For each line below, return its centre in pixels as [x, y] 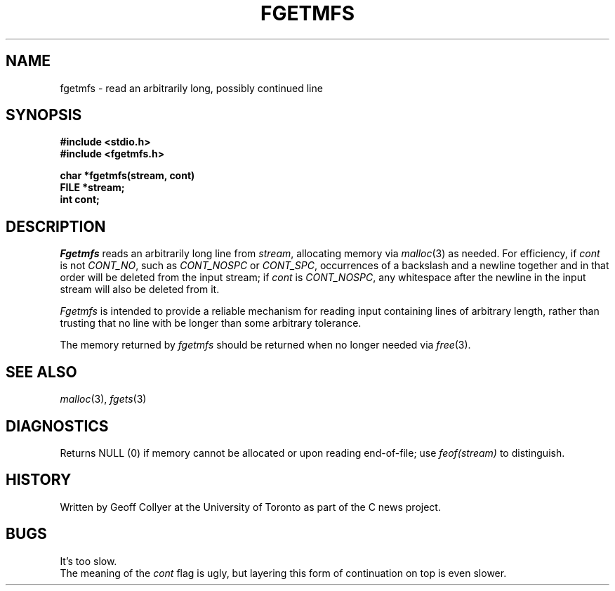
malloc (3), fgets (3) [103, 399]
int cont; [80, 200]
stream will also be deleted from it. [140, 290]
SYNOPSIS [44, 115]
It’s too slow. [88, 561]
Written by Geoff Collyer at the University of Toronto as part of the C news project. [250, 507]
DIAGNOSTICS [57, 426]
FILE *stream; [92, 188]
